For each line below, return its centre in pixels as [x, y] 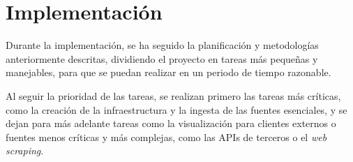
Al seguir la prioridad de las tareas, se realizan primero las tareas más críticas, [173, 95]
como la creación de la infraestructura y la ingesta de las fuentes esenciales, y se [176, 109]
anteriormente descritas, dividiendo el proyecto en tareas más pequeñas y [162, 58]
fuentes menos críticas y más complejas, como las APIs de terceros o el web [166, 137]
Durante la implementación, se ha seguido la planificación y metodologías [162, 45]
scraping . [25, 150]
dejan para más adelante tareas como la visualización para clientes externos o [171, 123]
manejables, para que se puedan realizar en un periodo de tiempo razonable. [168, 72]
